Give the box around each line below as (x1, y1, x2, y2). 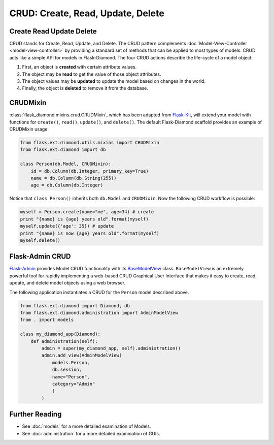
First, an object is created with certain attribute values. (22, 64, 137, 70)
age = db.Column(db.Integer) (30, 182, 104, 188)
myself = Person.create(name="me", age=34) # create (20, 209, 154, 215)
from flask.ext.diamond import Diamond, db (20, 303, 130, 308)
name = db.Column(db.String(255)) (30, 175, 117, 181)
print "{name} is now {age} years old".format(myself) (20, 230, 159, 236)
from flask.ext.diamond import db (20, 147, 106, 152)
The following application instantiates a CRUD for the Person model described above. (9, 289, 189, 295)
